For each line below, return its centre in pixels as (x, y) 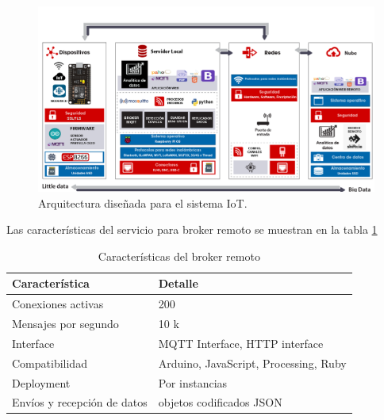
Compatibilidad (50, 363)
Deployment (41, 382)
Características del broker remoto (179, 256)
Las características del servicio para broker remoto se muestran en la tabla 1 (192, 229)
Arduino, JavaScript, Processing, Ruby (252, 363)
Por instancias (193, 382)
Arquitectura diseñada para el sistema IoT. (143, 202)
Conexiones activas (58, 304)
